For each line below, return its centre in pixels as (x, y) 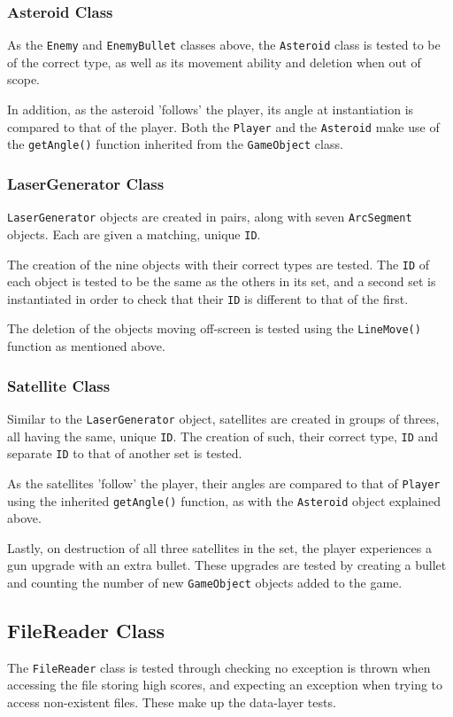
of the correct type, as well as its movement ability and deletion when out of (214, 62)
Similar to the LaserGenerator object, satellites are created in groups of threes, (223, 418)
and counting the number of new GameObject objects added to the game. (205, 582)
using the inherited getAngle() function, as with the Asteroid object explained (224, 500)
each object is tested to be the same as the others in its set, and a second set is (222, 281)
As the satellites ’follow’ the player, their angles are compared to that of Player (224, 483)
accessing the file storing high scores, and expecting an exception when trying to (225, 685)
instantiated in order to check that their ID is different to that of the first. (208, 298)
